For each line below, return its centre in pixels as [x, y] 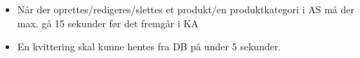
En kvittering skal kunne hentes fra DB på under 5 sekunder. [149, 46]
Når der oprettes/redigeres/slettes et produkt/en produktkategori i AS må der [186, 9]
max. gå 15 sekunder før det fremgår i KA [108, 23]
